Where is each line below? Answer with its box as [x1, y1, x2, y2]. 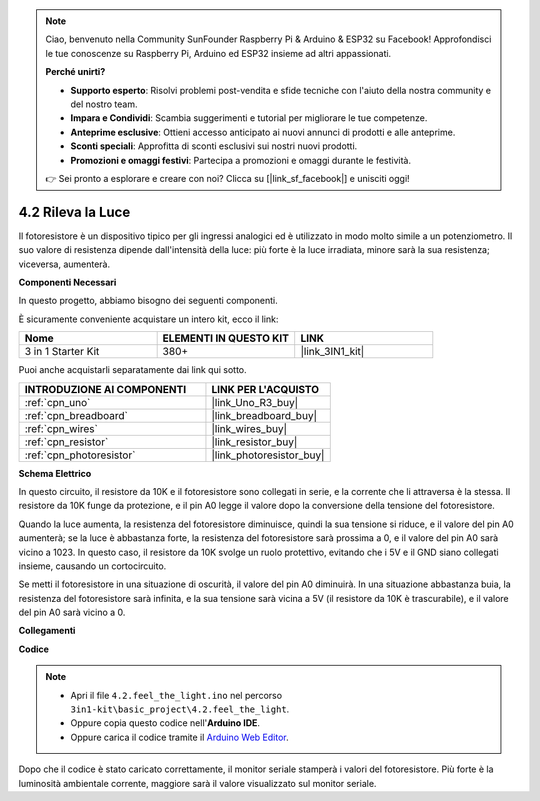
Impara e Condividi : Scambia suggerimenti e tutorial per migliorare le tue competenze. [70, 112, 428, 124]
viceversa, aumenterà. [18, 258, 111, 270]
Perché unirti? [45, 66, 106, 78]
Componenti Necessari [18, 276, 117, 288]
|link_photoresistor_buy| [211, 448, 325, 462]
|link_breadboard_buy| [211, 408, 318, 422]
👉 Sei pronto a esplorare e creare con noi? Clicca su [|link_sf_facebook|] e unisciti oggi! [45, 172, 410, 184]
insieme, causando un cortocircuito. [18, 560, 167, 572]
